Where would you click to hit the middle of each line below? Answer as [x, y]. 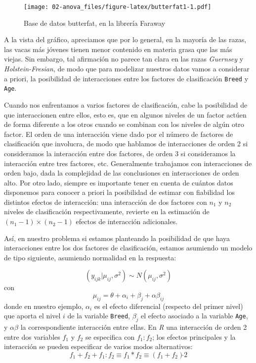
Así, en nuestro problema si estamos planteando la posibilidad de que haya [117, 238]
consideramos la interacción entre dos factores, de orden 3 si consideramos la [120, 153]
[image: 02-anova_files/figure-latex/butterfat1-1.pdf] [118, 7]
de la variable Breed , [99, 316]
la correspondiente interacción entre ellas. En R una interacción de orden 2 [134, 327]
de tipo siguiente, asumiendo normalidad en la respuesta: [90, 257]
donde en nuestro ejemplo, [44, 306]
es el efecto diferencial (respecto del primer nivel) [169, 306]
